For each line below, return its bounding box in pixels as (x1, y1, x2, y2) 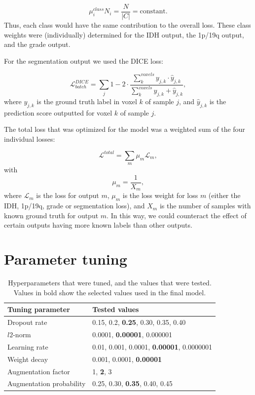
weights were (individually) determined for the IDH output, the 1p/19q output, (4, 29, 244, 39)
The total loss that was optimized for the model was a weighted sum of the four (4, 124, 245, 134)
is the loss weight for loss (122, 190, 198, 200)
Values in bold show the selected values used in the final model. (13, 287, 206, 297)
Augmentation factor (7, 366, 70, 376)
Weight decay (7, 354, 48, 364)
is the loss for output (36, 190, 99, 200)
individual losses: (4, 133, 55, 144)
